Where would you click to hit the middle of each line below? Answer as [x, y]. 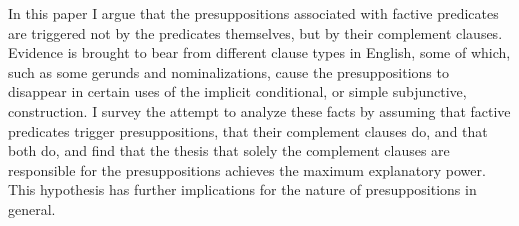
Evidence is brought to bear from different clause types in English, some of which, [259, 52]
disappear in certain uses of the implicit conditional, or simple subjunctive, [237, 91]
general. [32, 208]
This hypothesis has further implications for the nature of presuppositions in [242, 189]
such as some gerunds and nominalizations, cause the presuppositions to [228, 71]
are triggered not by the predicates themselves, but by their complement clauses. [255, 32]
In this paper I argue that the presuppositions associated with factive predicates [253, 13]
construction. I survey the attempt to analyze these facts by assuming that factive [259, 110]
